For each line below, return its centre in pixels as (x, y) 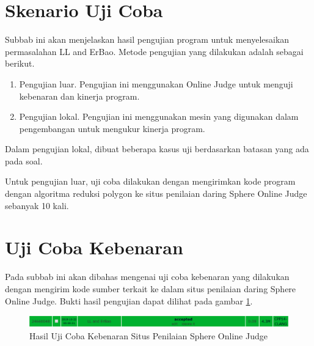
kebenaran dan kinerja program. (79, 96)
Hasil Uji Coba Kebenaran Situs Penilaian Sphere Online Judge (148, 335)
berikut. (20, 63)
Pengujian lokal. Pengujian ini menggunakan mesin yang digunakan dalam (159, 116)
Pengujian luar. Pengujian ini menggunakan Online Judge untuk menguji (156, 83)
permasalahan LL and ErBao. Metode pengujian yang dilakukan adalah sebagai (154, 51)
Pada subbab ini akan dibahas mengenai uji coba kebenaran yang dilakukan (147, 277)
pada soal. (24, 160)
